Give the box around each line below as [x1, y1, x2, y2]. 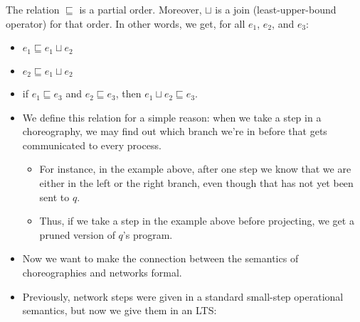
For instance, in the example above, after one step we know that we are [39, 161, 351, 176]
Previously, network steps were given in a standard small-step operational [22, 289, 344, 304]
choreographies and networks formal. [22, 265, 182, 280]
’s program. [122, 227, 173, 242]
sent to [39, 189, 70, 204]
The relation [6, 2, 60, 16]
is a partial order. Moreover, [79, 2, 202, 16]
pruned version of [39, 227, 115, 242]
